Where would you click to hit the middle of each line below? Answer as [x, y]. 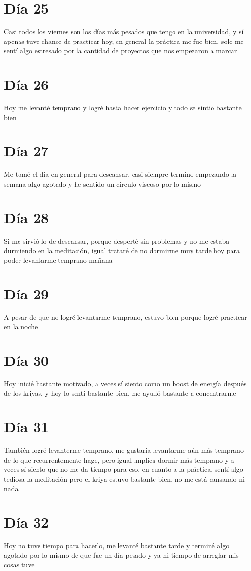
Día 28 [27, 217]
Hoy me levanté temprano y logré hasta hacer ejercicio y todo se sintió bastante [123, 108]
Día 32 [27, 522]
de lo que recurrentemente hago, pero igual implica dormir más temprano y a [119, 459]
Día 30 [27, 360]
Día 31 [27, 427]
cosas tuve [19, 564]
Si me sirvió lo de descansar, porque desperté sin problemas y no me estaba [117, 241]
